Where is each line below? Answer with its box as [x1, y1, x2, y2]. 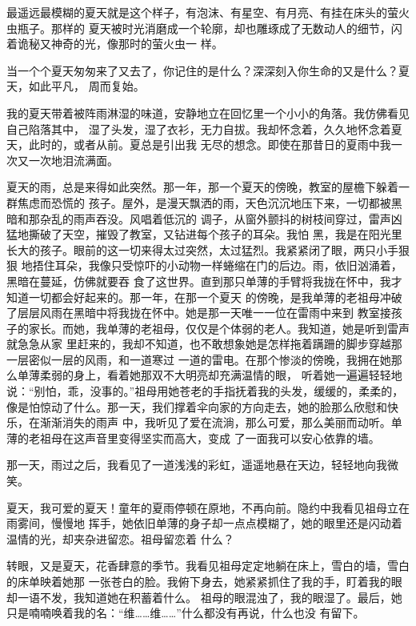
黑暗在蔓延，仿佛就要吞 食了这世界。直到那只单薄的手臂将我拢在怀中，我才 [6, 272, 402, 289]
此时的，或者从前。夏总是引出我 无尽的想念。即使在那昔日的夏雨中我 [28, 136, 391, 153]
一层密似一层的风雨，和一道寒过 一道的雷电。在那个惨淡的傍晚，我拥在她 [6, 351, 391, 367]
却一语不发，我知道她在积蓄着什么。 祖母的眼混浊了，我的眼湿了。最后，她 [6, 588, 402, 605]
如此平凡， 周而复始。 [28, 78, 145, 94]
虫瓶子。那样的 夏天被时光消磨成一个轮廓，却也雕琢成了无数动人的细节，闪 [6, 19, 402, 36]
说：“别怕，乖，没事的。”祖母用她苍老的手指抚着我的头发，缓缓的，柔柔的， [6, 383, 404, 399]
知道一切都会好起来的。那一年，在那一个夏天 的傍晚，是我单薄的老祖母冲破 [6, 288, 402, 305]
